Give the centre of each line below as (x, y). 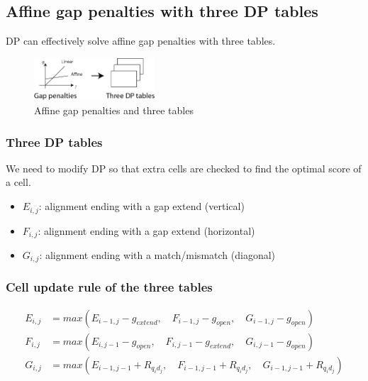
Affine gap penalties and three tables (114, 110)
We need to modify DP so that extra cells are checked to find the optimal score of (184, 168)
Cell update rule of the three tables (109, 287)
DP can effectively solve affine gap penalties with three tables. (141, 41)
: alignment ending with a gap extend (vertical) (141, 206)
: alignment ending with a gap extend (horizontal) (146, 230)
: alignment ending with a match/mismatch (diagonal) (157, 254)
